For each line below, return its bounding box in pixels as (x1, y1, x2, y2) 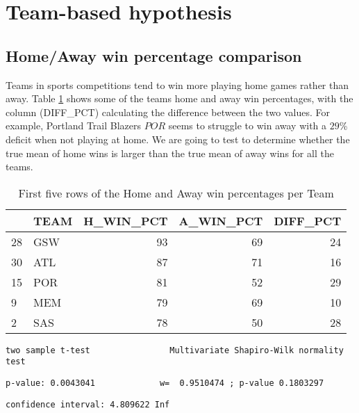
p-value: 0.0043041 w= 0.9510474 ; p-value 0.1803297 (6, 378, 324, 389)
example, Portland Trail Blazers (6, 118, 142, 133)
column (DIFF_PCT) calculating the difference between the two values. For (6, 104, 330, 119)
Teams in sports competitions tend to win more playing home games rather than (6, 77, 349, 92)
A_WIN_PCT (178, 212, 263, 229)
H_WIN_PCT (83, 212, 168, 229)
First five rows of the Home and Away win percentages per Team (18, 184, 334, 201)
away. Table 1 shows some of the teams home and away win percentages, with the (6, 91, 353, 106)
